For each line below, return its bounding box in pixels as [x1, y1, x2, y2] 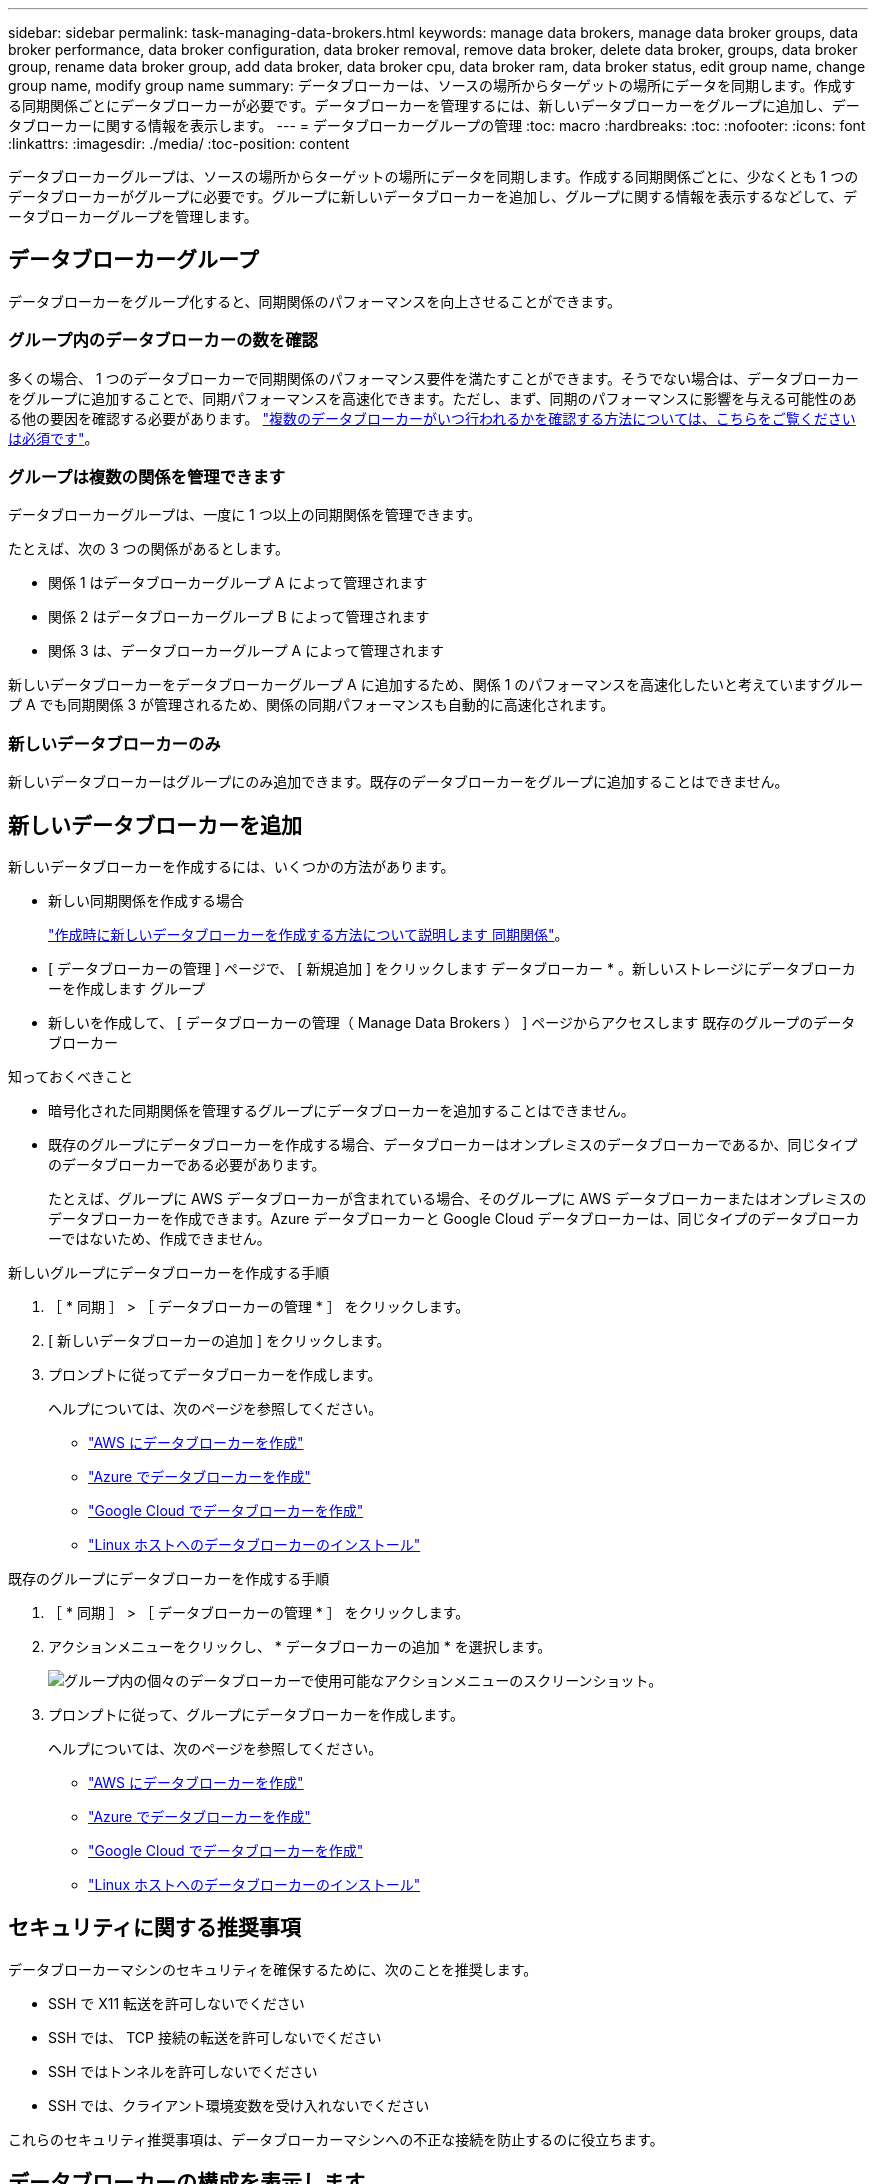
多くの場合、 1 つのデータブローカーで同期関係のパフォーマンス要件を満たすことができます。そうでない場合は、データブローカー [8, 369, 860, 387]
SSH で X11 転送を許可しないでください [48, 1994, 305, 2012]
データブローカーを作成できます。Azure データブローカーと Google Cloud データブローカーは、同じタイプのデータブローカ [48, 1209, 860, 1227]
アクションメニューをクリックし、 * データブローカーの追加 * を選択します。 [48, 1637, 552, 1655]
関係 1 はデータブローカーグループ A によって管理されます [48, 574, 428, 592]
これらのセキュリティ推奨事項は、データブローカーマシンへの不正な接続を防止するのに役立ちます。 [8, 2130, 664, 2148]
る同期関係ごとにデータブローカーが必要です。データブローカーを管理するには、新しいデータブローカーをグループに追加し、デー [8, 97, 860, 114]
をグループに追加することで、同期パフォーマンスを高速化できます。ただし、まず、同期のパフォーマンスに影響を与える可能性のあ [8, 389, 857, 407]
